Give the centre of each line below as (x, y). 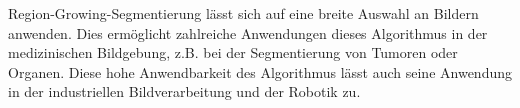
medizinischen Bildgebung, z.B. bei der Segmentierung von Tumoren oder (233, 52)
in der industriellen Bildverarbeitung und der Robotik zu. (184, 91)
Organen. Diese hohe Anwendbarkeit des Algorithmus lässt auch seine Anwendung (260, 71)
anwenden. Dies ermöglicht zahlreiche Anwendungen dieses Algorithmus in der (248, 32)
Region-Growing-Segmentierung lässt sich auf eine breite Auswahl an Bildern (243, 13)
